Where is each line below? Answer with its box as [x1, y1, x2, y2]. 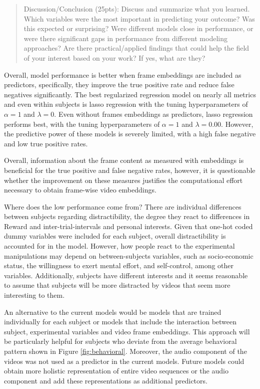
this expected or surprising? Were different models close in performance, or [23, 23, 253, 34]
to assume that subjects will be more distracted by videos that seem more [4, 280, 230, 290]
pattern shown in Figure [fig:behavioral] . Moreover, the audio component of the [4, 346, 247, 356]
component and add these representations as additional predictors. [4, 375, 207, 385]
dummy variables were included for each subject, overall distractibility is [4, 231, 226, 241]
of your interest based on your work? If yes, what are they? [23, 52, 205, 63]
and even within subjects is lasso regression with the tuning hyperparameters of [4, 99, 248, 109]
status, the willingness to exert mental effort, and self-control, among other [4, 260, 234, 271]
